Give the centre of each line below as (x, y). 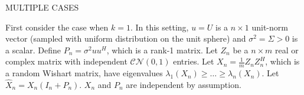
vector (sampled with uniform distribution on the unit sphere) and (126, 38)
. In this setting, (159, 27)
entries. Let (194, 61)
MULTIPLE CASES (42, 7)
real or (287, 50)
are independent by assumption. (184, 85)
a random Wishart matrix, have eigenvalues (84, 73)
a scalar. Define (33, 50)
